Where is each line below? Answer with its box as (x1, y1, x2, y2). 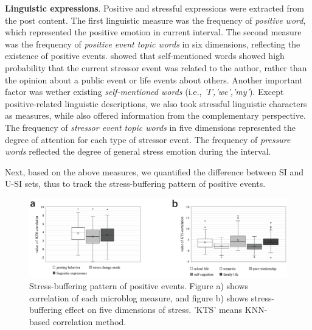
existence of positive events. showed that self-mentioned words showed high (5, 49, 285, 62)
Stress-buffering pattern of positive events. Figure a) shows (29, 279, 249, 292)
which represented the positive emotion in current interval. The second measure (5, 26, 302, 38)
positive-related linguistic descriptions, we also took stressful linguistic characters (5, 97, 307, 110)
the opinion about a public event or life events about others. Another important (5, 73, 303, 86)
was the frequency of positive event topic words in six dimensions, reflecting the (5, 37, 300, 50)
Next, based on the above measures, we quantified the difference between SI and (5, 165, 304, 178)
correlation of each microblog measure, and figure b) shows (29, 291, 249, 304)
